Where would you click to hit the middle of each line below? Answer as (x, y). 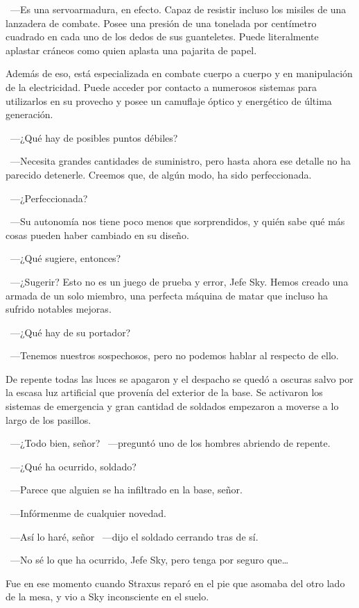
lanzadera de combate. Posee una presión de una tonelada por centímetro (161, 23)
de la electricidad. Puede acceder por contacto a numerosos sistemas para (161, 87)
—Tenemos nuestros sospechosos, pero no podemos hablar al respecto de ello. (174, 355)
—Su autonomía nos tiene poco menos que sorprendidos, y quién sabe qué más (177, 221)
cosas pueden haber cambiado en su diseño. (97, 235)
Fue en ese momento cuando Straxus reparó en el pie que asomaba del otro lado (175, 583)
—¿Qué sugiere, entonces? (65, 258)
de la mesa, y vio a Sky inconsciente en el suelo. (107, 597)
